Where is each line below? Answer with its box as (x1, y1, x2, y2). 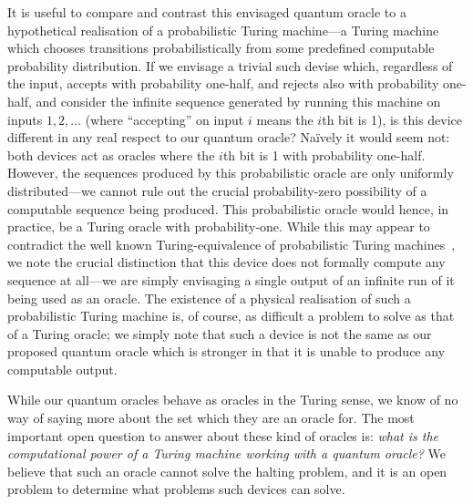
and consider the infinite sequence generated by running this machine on (36, 91, 441, 110)
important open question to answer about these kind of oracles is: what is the (7, 426, 439, 445)
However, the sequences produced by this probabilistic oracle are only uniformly (7, 163, 454, 182)
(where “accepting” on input (85, 109, 244, 129)
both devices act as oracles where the (7, 145, 215, 164)
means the (256, 109, 314, 129)
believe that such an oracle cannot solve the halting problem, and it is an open (7, 461, 447, 480)
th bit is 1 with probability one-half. (222, 145, 426, 164)
